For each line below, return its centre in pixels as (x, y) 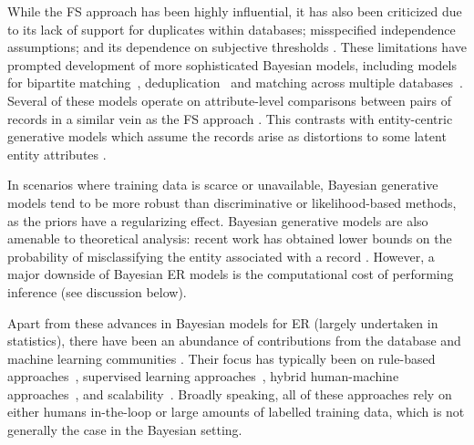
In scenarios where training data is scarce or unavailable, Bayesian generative (223, 185)
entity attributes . (57, 154)
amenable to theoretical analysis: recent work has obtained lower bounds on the (230, 238)
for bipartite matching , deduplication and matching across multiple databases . (235, 83)
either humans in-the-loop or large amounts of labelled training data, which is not (236, 412)
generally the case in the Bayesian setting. (125, 430)
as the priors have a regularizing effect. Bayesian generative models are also (218, 220)
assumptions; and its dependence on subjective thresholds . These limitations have (237, 47)
